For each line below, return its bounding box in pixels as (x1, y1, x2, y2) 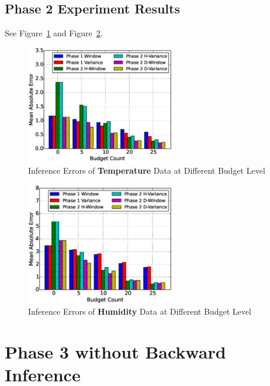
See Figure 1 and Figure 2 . (5, 27, 103, 39)
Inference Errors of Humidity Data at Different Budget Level (28, 305, 251, 318)
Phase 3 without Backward (5, 340, 226, 364)
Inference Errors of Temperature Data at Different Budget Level (28, 164, 265, 177)
